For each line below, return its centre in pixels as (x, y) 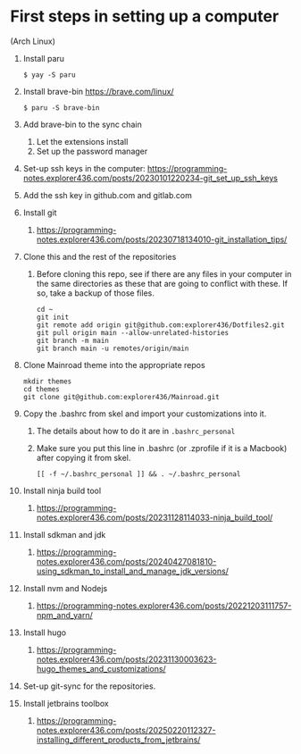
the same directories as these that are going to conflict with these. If (162, 283)
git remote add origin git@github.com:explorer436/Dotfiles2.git (160, 325)
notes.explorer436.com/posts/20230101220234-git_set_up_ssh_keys (150, 178)
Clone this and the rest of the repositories (100, 256)
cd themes (42, 389)
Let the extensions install (82, 141)
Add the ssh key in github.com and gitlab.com (108, 195)
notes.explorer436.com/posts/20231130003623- (126, 659)
